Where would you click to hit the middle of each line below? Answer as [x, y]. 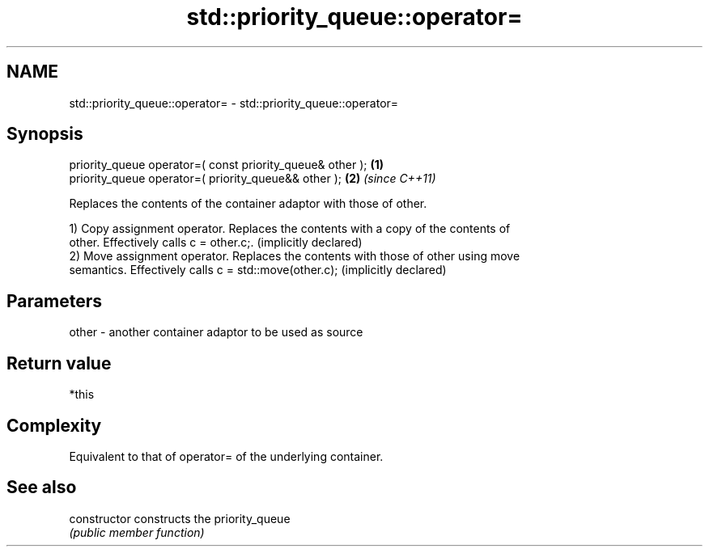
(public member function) [137, 532]
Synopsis [45, 134]
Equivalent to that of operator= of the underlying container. [226, 456]
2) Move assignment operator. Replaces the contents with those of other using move [295, 256]
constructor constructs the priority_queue [180, 518]
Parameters [54, 301]
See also [42, 488]
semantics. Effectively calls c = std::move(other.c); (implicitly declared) [258, 270]
